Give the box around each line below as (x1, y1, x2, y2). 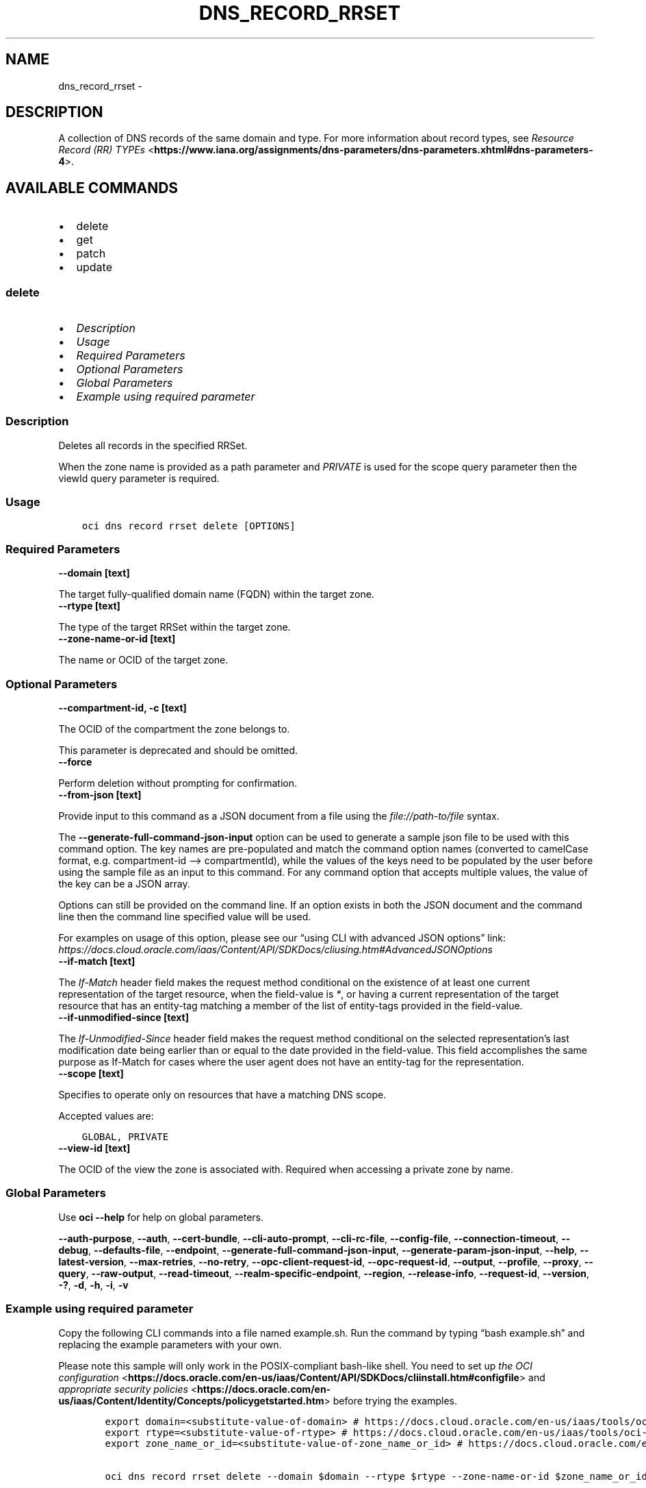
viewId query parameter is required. (58, 472, 220, 484)
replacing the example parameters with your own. (58, 1338, 282, 1350)
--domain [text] (58, 567, 130, 579)
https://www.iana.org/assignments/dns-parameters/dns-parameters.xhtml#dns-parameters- (154, 144, 593, 156)
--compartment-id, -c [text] (58, 702, 187, 714)
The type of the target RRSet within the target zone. (58, 621, 291, 633)
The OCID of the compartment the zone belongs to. (58, 723, 290, 735)
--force (58, 756, 92, 768)
